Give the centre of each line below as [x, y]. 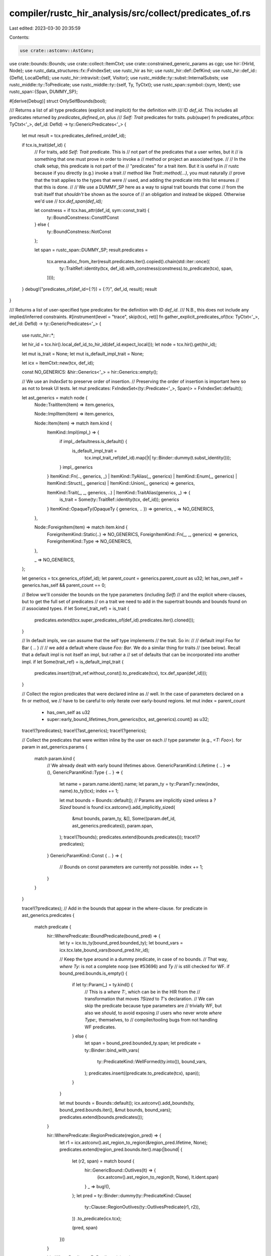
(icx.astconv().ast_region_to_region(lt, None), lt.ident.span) [158, 1177]
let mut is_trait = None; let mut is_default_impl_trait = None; [83, 354]
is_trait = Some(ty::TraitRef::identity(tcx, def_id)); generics [119, 499]
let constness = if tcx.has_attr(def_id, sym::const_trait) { [92, 211]
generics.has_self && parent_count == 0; [64, 585]
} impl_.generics [76, 467]
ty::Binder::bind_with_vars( [112, 1050]
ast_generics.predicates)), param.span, [112, 825]
